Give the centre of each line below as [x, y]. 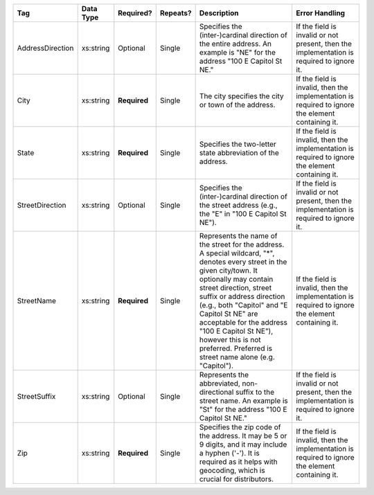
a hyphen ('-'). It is [229, 453]
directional [216, 392]
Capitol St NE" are [229, 314]
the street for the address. [242, 244]
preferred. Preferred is [236, 348]
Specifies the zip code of [240, 427]
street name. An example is [244, 400]
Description [219, 13]
